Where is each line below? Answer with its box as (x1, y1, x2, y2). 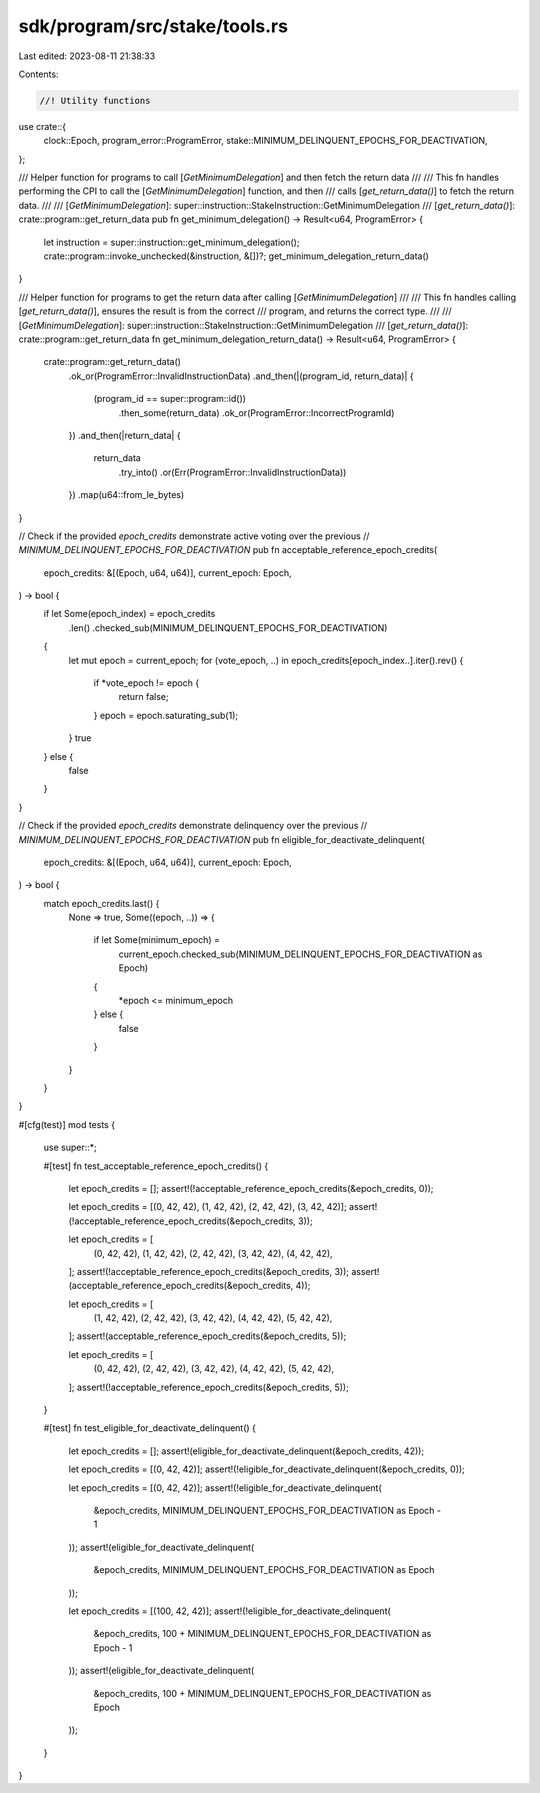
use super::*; (43, 1141, 97, 1154)
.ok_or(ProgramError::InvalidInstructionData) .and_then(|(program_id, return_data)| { (68, 370, 414, 382)
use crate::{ (18, 120, 67, 132)
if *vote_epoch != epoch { (93, 677, 200, 689)
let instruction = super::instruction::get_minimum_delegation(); (43, 236, 300, 248)
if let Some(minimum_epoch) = (93, 934, 220, 946)
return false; (118, 691, 169, 703)
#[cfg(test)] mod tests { (18, 1118, 115, 1130)
